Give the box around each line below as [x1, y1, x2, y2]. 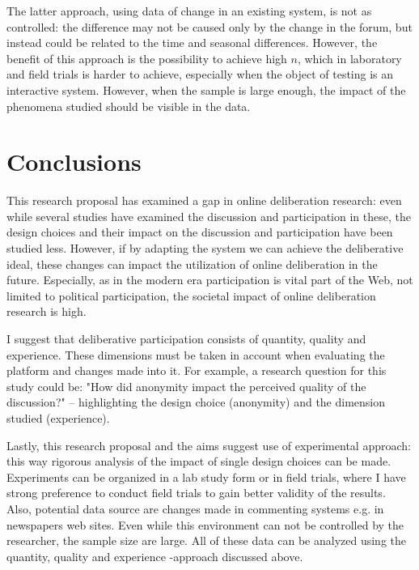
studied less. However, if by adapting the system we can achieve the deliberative [6, 240, 404, 257]
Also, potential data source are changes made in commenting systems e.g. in [6, 500, 384, 517]
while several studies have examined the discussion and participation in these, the [6, 207, 411, 224]
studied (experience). [6, 410, 110, 426]
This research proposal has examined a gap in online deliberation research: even [6, 192, 402, 209]
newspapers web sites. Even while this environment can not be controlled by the [6, 516, 404, 533]
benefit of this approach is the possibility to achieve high [6, 49, 287, 66]
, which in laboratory [297, 49, 402, 66]
